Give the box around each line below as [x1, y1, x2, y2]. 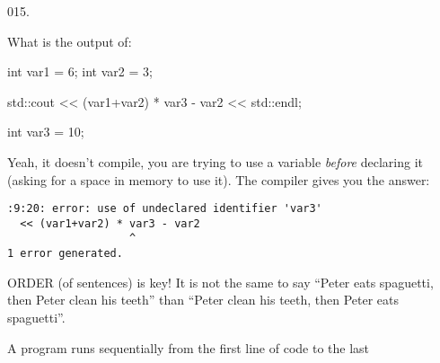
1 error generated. [7, 247, 123, 261]
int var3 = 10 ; [7, 122, 84, 141]
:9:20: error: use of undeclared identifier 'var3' [7, 202, 322, 216]
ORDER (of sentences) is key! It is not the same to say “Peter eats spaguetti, [7, 272, 434, 291]
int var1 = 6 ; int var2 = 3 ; [7, 62, 153, 81]
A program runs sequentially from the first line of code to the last [7, 338, 370, 357]
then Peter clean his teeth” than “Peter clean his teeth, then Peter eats [7, 290, 400, 309]
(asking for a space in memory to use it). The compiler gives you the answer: [7, 170, 430, 189]
